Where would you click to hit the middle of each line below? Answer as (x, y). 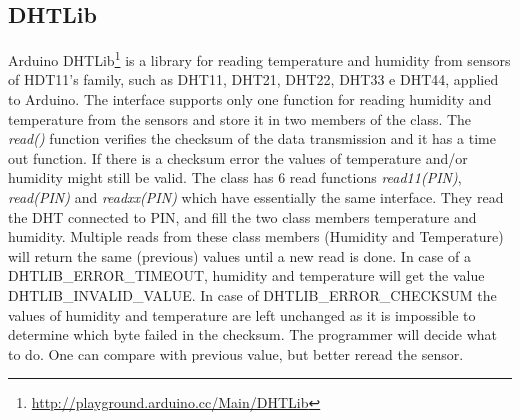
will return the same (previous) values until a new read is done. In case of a (239, 255)
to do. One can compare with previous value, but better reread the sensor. (236, 353)
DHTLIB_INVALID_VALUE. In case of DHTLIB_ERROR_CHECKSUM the (252, 294)
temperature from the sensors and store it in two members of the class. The (240, 118)
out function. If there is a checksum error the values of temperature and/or (238, 157)
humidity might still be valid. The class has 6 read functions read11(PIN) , (235, 177)
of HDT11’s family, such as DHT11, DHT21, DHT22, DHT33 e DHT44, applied (253, 79)
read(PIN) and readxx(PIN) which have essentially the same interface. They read (256, 197)
